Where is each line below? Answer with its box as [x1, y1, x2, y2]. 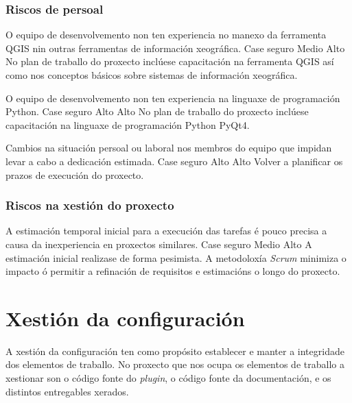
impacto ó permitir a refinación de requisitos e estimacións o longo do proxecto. [5, 264, 340, 278]
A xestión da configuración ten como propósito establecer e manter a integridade [5, 343, 344, 358]
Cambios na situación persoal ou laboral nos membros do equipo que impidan [5, 141, 332, 155]
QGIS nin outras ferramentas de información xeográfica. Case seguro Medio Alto [5, 40, 345, 55]
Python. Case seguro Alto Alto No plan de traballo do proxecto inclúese [5, 104, 309, 119]
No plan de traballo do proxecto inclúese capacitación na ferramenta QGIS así [5, 54, 334, 69]
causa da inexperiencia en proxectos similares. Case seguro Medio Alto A [5, 236, 312, 251]
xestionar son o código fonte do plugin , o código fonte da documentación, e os [5, 371, 331, 385]
